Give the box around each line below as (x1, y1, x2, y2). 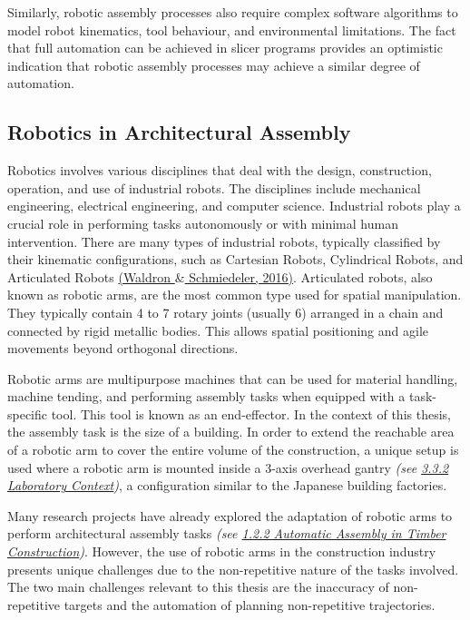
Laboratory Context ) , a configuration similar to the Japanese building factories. (7, 476, 447, 495)
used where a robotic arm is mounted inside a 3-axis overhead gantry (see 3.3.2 (7, 458, 449, 477)
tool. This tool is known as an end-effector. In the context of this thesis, (51, 404, 451, 423)
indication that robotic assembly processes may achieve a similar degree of (7, 55, 420, 74)
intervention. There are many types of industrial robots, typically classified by (7, 231, 441, 251)
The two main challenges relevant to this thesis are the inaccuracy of (7, 577, 389, 596)
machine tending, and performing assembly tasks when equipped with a (7, 387, 406, 406)
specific (7, 404, 48, 423)
